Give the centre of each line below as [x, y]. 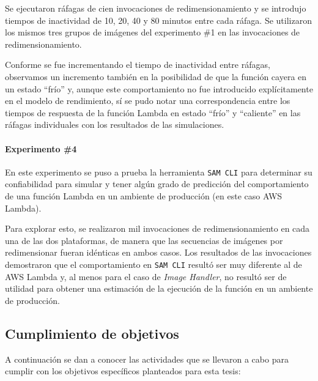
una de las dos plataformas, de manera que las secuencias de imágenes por [144, 240]
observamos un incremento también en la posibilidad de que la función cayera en [156, 76]
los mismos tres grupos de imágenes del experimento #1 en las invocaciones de [153, 32]
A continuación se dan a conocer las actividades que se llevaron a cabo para [147, 359]
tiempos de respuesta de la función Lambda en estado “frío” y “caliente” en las [153, 112]
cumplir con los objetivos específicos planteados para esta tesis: [123, 371]
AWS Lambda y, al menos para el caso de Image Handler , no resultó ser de [146, 276]
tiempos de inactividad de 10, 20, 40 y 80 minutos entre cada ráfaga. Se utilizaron [158, 20]
